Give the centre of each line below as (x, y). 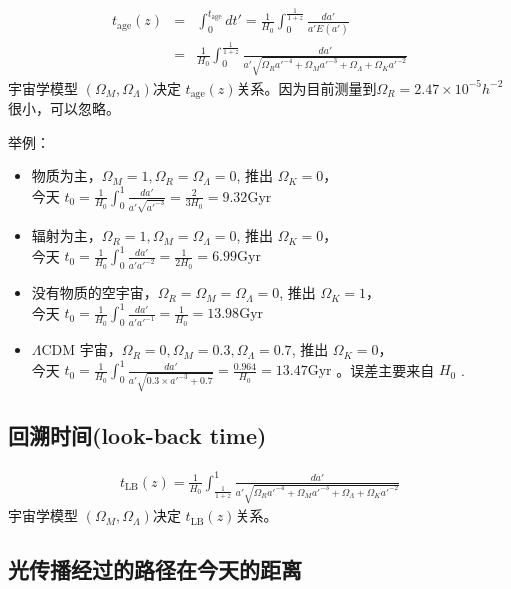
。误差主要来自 (385, 369)
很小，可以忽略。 (64, 108)
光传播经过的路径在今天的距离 (155, 569)
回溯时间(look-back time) (137, 435)
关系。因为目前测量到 (306, 87)
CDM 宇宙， (81, 349)
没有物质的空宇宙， (94, 292)
